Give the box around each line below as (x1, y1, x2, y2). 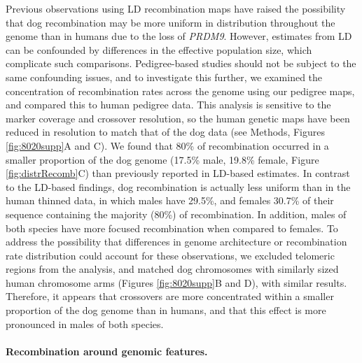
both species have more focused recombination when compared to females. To (6, 220, 338, 235)
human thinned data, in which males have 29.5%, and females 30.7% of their (6, 193, 334, 208)
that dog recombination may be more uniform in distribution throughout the (6, 15, 335, 29)
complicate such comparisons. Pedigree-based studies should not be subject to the (6, 56, 356, 71)
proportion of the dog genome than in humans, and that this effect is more (6, 303, 326, 318)
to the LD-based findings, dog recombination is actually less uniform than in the (6, 179, 351, 194)
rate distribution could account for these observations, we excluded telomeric (6, 248, 335, 262)
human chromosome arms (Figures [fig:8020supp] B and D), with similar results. (6, 275, 347, 290)
